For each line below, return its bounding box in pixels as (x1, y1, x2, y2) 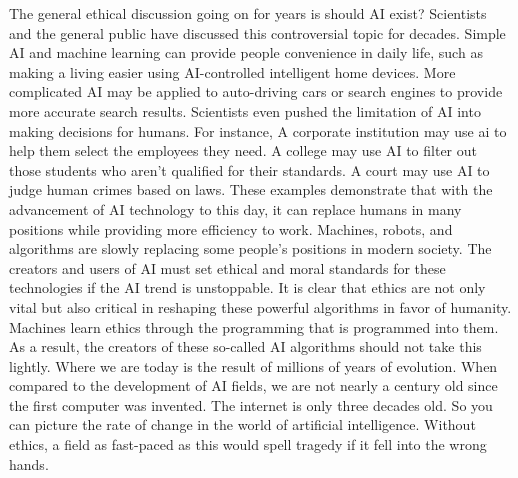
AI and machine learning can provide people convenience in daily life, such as (9, 42, 483, 63)
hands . (9, 453, 49, 474)
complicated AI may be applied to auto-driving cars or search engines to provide (9, 81, 503, 102)
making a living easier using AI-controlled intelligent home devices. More (9, 61, 456, 82)
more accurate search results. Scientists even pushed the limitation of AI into (9, 100, 481, 121)
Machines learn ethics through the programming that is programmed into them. (9, 316, 499, 337)
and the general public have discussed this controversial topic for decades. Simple (9, 22, 506, 43)
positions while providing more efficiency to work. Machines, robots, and (9, 218, 453, 239)
